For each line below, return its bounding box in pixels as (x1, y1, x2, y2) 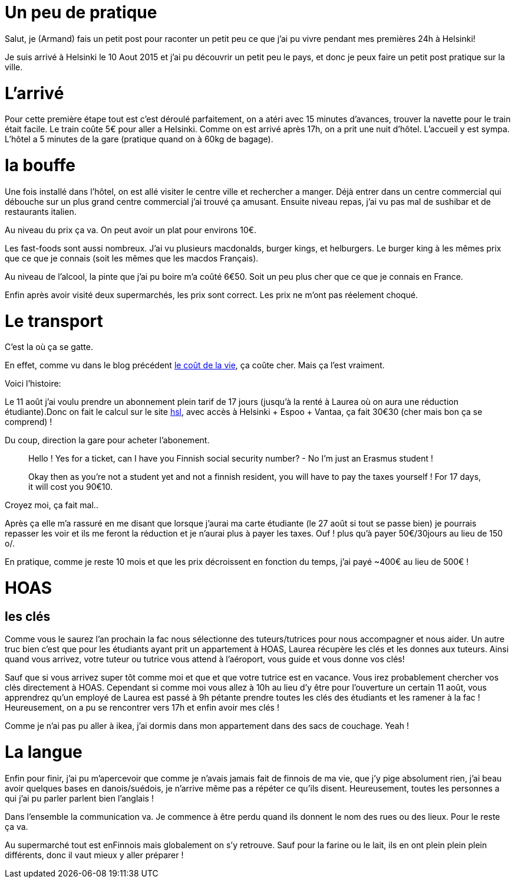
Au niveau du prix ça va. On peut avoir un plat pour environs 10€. (5, 224, 257, 235)
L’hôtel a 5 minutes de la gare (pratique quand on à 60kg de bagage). (5, 134, 273, 145)
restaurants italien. (5, 206, 77, 217)
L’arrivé (5, 83, 64, 103)
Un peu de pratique (5, 2, 157, 22)
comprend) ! (5, 417, 52, 427)
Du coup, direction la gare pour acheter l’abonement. (5, 435, 210, 446)
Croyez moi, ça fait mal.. (5, 500, 98, 511)
